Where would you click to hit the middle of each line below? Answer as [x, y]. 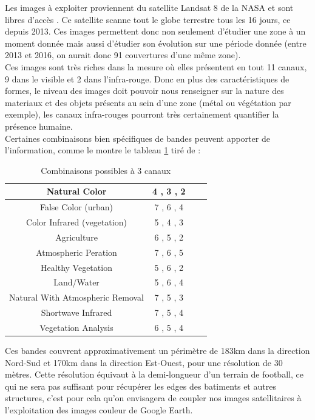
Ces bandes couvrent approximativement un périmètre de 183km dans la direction [157, 350]
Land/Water [76, 282]
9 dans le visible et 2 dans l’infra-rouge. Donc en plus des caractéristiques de [147, 78]
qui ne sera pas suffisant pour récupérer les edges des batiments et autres [141, 386]
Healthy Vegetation [76, 267]
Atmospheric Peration [76, 252]
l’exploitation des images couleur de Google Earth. [99, 409]
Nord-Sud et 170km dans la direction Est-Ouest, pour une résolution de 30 [144, 362]
